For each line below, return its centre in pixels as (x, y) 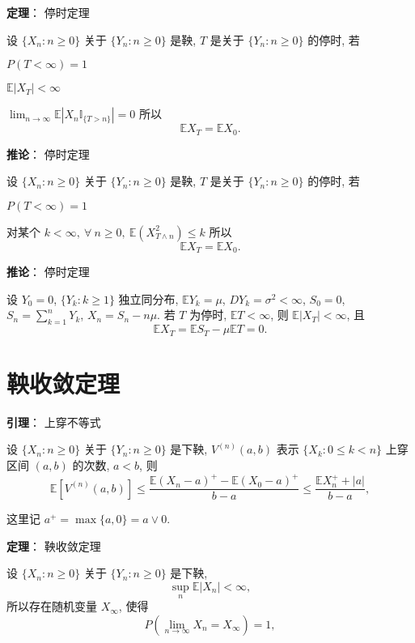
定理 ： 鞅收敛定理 (54, 545)
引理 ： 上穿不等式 (54, 422)
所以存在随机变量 (52, 606)
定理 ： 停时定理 (48, 12)
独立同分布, (148, 298)
